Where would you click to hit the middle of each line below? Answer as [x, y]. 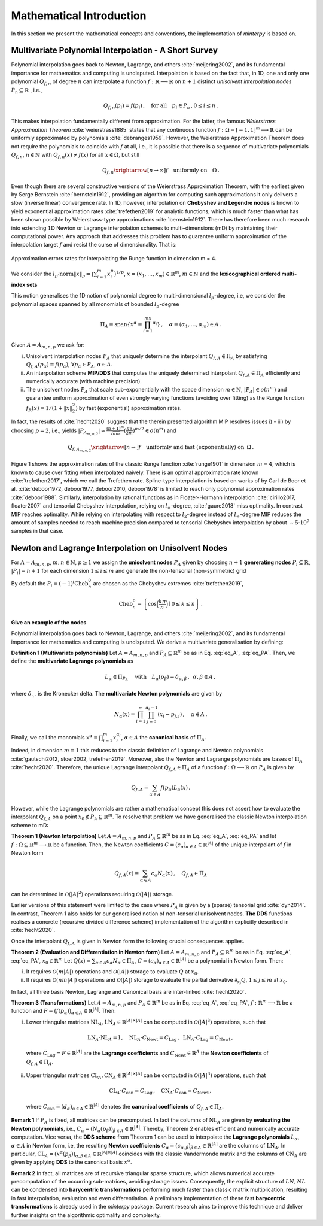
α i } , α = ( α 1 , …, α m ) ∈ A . [187, 325]
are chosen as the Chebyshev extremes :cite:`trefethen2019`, [168, 583]
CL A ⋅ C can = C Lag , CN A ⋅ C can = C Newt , [160, 1091]
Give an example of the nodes [49, 622]
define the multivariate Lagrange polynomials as [72, 661]
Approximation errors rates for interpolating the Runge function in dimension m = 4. [114, 258]
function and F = [32, 1011]
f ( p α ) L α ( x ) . [176, 788]
